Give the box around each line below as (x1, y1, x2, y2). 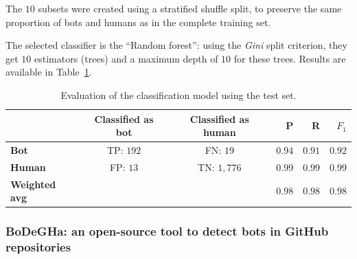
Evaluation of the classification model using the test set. (60, 87, 297, 102)
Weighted (10, 177, 56, 191)
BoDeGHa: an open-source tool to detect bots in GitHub (5, 223, 329, 240)
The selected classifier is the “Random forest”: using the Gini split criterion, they (5, 38, 347, 52)
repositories (5, 238, 71, 256)
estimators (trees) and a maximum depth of (34, 51, 218, 65)
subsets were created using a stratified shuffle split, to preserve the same (38, 1, 342, 15)
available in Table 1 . (5, 65, 92, 79)
